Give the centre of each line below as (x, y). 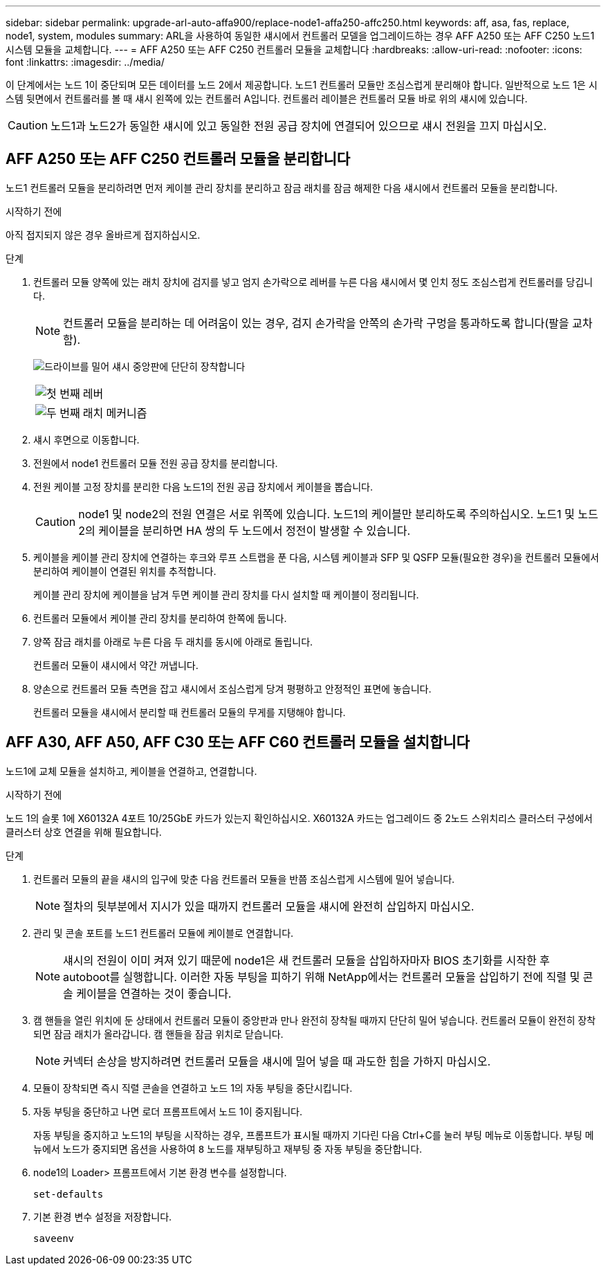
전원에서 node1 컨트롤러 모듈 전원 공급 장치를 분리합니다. (156, 463)
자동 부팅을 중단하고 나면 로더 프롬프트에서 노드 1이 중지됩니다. (168, 1111)
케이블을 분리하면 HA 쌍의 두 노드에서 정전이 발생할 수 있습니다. (255, 530)
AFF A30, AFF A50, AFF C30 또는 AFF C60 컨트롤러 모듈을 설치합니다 (238, 742)
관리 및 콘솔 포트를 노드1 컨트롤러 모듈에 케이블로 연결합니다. (164, 933)
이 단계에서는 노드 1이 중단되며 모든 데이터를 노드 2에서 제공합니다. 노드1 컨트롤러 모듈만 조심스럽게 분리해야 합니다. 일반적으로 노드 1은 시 (302, 85)
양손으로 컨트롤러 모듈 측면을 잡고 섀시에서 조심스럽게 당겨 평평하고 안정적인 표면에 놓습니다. (232, 688)
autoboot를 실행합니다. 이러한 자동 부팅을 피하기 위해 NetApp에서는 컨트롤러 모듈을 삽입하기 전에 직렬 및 (322, 977)
